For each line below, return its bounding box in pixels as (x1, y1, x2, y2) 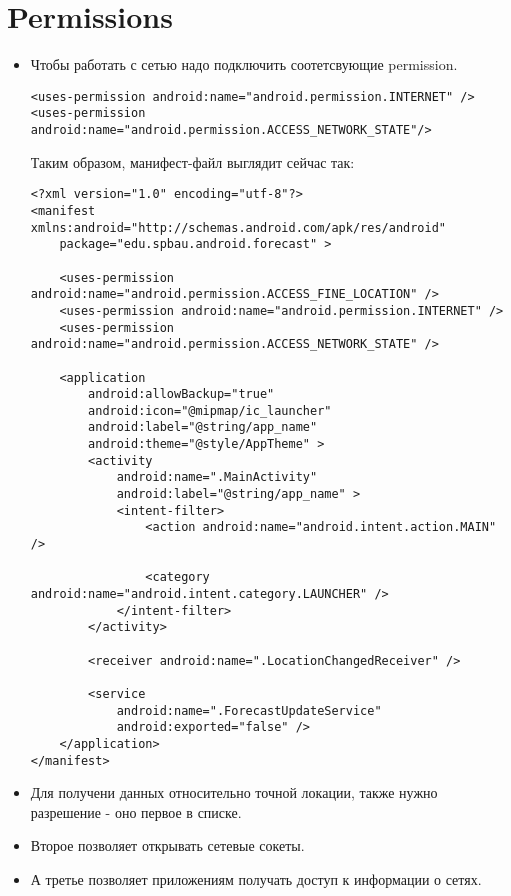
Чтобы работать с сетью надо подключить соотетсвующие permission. (30, 54, 458, 75)
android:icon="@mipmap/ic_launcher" (88, 403, 332, 418)
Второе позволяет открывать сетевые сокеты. (30, 835, 305, 856)
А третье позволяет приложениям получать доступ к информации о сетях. (30, 869, 482, 890)
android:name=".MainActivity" (116, 470, 318, 485)
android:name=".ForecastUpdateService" (116, 703, 382, 718)
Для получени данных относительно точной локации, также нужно (30, 782, 438, 803)
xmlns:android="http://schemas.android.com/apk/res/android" (30, 220, 447, 235)
